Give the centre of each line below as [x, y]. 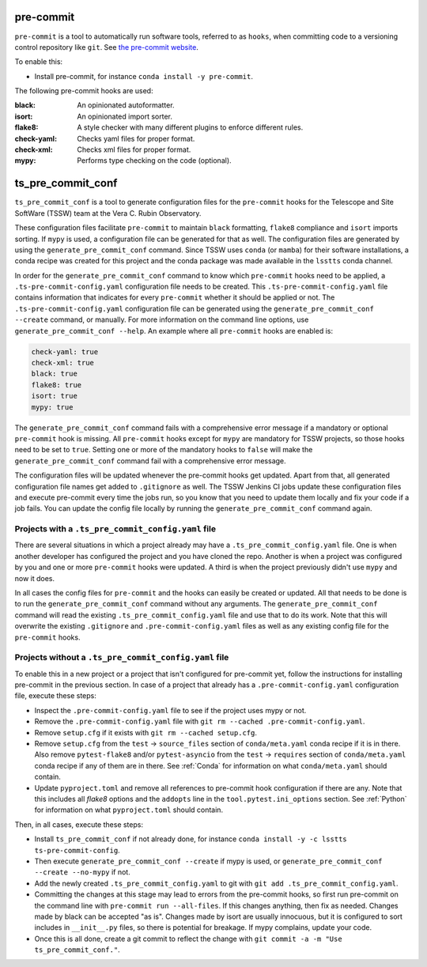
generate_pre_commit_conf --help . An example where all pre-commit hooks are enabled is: [174, 331]
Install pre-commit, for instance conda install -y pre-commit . [144, 76]
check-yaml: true [65, 351]
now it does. [35, 578]
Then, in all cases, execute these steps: [79, 824]
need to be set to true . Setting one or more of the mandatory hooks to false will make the [164, 450]
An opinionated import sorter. [125, 116]
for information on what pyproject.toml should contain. [129, 810]
